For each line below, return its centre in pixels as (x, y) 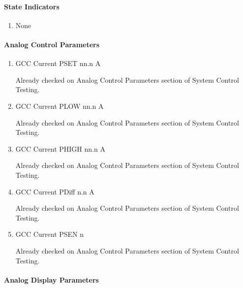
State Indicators (32, 6)
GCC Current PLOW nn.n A (60, 106)
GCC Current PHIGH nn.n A (60, 148)
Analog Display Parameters (51, 279)
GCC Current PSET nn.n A (58, 63)
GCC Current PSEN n (50, 234)
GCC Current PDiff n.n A (55, 191)
